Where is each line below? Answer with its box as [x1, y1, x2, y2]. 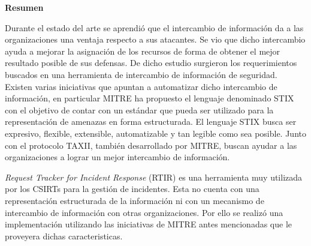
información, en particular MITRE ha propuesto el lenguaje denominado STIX [5, 92, 294, 104]
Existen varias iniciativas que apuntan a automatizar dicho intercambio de [5, 80, 277, 92]
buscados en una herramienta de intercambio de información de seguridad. [5, 68, 277, 80]
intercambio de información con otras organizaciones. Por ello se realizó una [5, 206, 283, 218]
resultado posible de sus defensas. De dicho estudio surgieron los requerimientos [5, 56, 297, 69]
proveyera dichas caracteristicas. [5, 229, 123, 242]
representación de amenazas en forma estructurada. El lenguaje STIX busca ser [5, 115, 297, 128]
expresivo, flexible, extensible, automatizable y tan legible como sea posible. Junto [5, 127, 306, 139]
